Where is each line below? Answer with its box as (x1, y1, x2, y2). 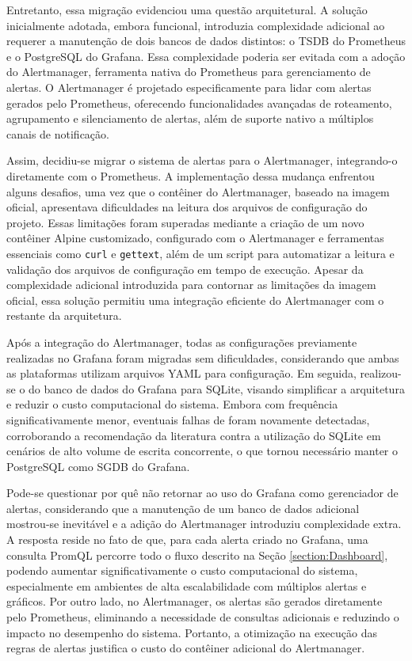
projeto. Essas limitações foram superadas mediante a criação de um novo (6, 214, 364, 230)
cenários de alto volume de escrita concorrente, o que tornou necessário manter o (6, 443, 399, 459)
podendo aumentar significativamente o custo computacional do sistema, (6, 562, 358, 579)
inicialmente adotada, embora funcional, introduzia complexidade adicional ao (6, 17, 385, 33)
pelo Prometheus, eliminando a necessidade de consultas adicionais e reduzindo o (6, 609, 399, 625)
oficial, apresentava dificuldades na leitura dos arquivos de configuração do (6, 199, 368, 215)
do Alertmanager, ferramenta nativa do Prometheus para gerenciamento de (6, 63, 371, 80)
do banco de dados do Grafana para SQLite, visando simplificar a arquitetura (29, 380, 405, 397)
